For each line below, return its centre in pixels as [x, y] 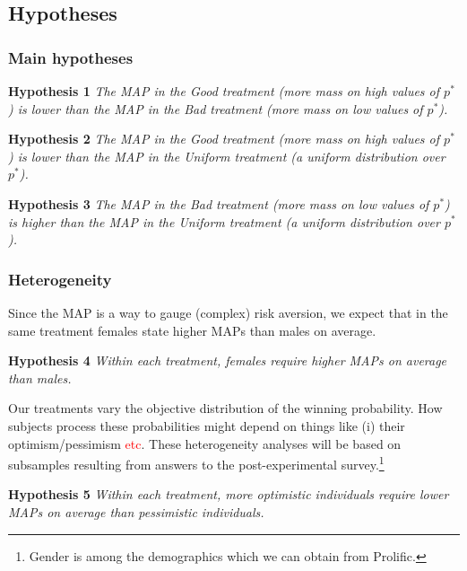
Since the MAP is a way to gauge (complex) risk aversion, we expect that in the [228, 312]
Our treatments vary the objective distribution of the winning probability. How [225, 408]
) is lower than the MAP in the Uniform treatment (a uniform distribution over [227, 156]
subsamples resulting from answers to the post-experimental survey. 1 [196, 463]
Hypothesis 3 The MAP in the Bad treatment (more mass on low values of [219, 203]
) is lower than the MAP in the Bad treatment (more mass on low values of [216, 108]
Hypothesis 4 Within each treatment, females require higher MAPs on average [228, 360]
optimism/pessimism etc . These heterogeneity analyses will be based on [205, 443]
